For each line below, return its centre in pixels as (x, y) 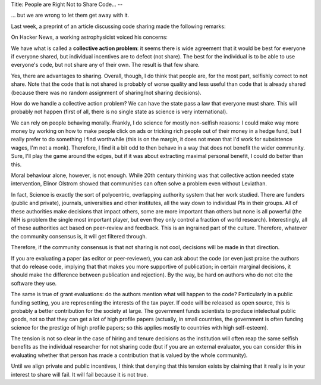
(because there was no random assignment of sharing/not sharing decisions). (106, 92)
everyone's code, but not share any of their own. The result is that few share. (106, 65)
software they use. (34, 283)
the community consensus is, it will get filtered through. (79, 236)
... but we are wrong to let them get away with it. (70, 15)
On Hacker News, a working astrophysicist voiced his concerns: (89, 37)
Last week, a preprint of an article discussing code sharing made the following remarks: (118, 26)
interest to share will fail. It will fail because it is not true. (80, 374)
